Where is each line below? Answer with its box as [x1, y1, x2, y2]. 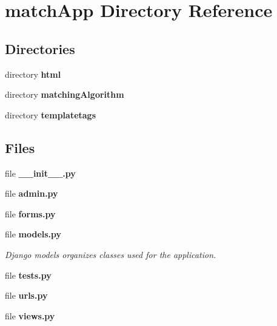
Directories [5, 39, 75, 58]
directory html [5, 67, 61, 80]
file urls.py [5, 289, 48, 302]
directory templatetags [5, 108, 96, 121]
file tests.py [5, 268, 52, 281]
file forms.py [5, 207, 56, 220]
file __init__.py [5, 166, 76, 179]
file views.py [5, 309, 55, 322]
